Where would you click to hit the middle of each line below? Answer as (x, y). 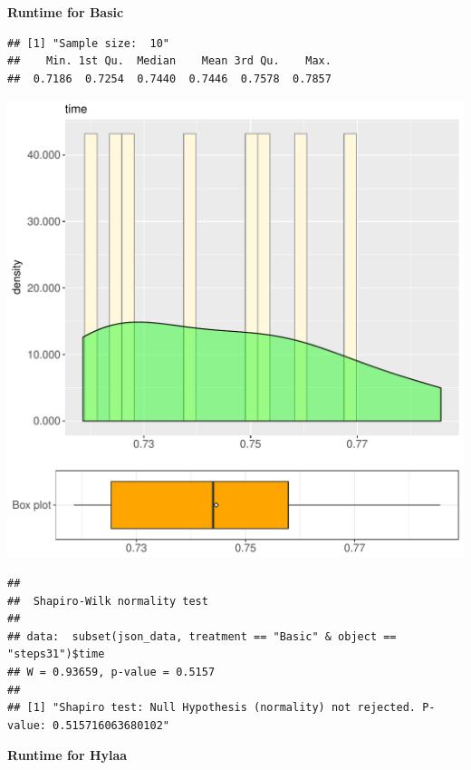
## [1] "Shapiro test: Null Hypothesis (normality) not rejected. (212, 708)
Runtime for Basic (66, 12)
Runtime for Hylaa (67, 755)
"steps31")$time (56, 654)
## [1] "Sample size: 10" (88, 43)
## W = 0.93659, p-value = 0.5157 (111, 672)
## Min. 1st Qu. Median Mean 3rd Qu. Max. (169, 61)
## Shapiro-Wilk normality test (108, 601)
